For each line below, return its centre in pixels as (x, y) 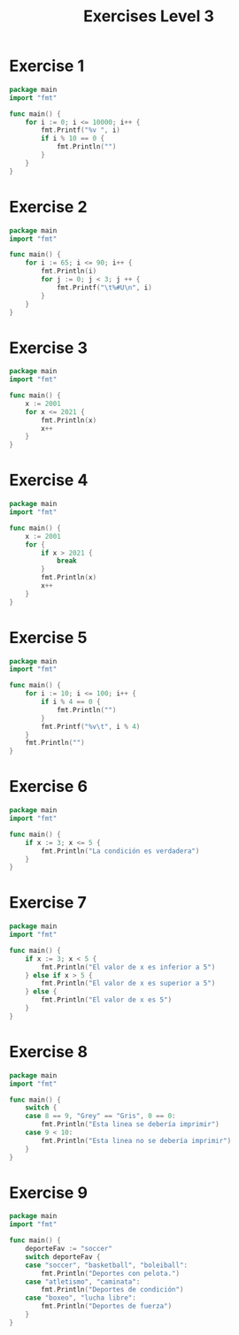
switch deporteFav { (63, 1257)
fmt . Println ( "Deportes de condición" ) (112, 1290)
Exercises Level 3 (149, 16)
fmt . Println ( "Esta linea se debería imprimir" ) (130, 1124)
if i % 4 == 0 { (71, 702)
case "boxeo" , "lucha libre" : (81, 1298)
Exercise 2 (48, 207)
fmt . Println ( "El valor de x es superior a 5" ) (128, 984)
